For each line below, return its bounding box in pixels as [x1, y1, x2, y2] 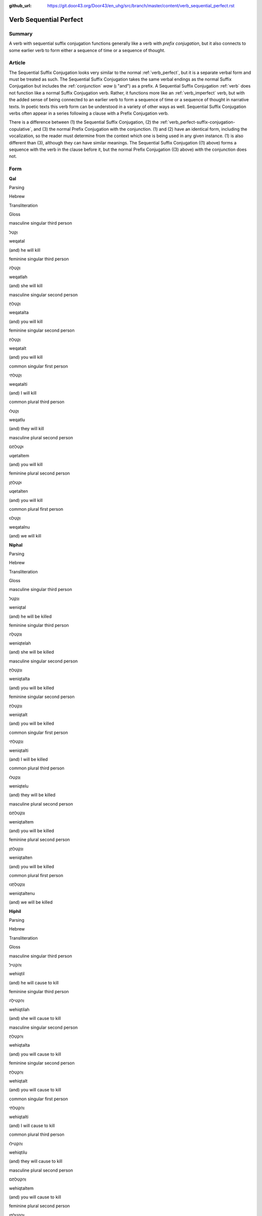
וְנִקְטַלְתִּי [9, 738, 24, 744]
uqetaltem [9, 452, 29, 458]
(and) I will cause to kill [9, 1123, 55, 1128]
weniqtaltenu [9, 890, 35, 896]
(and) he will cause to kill [9, 980, 59, 985]
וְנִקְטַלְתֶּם [9, 810, 25, 816]
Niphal [9, 542, 23, 548]
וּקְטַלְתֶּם [9, 444, 24, 449]
